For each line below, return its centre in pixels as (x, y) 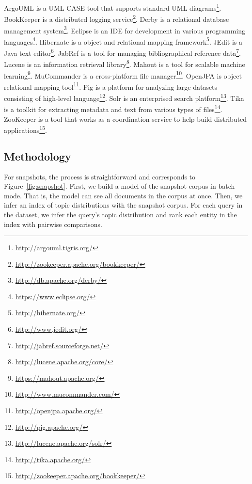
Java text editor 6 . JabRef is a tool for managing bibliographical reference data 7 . (122, 52)
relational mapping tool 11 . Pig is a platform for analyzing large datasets (111, 86)
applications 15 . (25, 129)
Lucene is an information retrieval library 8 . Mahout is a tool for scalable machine (125, 63)
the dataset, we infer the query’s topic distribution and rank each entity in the (120, 214)
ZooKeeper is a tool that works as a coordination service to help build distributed (126, 119)
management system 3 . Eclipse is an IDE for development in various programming (125, 30)
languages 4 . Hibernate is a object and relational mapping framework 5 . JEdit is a (123, 41)
